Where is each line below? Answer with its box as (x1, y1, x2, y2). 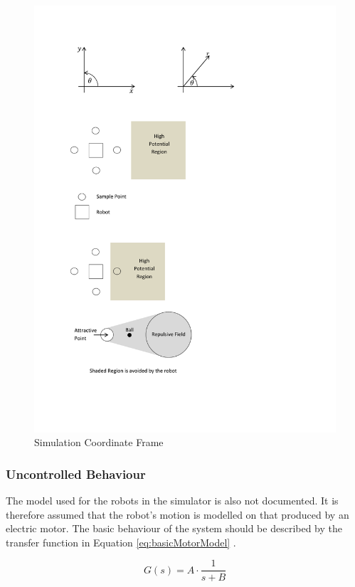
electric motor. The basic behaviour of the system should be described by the (6, 521, 343, 536)
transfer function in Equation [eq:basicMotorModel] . (6, 534, 236, 549)
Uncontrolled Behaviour (6, 465, 146, 482)
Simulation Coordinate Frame (34, 435, 164, 450)
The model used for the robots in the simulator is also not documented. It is (6, 493, 339, 508)
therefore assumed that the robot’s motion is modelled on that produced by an (6, 507, 349, 522)
